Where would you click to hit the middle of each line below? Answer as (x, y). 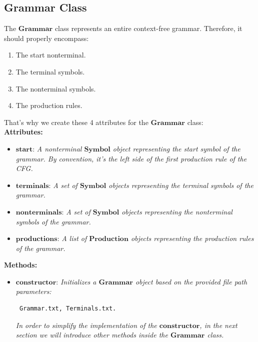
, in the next (218, 325)
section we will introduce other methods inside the (92, 335)
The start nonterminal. (51, 55)
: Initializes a (76, 281)
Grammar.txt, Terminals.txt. (68, 309)
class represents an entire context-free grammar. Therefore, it (148, 28)
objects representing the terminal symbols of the (181, 185)
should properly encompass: (46, 38)
